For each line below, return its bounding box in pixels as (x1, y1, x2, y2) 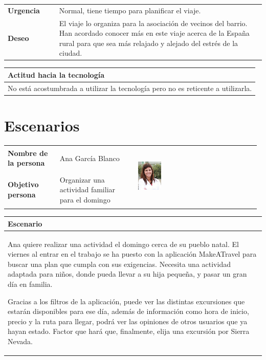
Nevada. (8, 335, 33, 346)
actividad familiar (59, 184, 116, 195)
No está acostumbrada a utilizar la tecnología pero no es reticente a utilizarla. (8, 82, 252, 93)
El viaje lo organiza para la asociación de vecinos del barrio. (59, 17, 248, 28)
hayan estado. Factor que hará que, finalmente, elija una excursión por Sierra (8, 326, 250, 336)
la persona (8, 157, 45, 168)
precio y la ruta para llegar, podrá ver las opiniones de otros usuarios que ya (8, 316, 248, 326)
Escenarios (4, 115, 80, 136)
